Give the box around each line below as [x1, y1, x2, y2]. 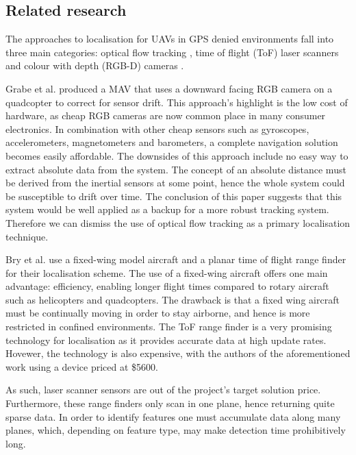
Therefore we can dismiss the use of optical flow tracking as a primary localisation [5, 215, 351, 230]
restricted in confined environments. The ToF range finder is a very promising [5, 319, 332, 334]
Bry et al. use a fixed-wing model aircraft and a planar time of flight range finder [5, 252, 346, 267]
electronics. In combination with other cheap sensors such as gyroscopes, [5, 121, 309, 136]
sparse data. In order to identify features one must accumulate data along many [5, 409, 341, 423]
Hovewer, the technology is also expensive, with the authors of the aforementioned [5, 346, 351, 360]
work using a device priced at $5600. [5, 359, 158, 373]
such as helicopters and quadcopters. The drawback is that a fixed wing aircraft [5, 292, 340, 306]
